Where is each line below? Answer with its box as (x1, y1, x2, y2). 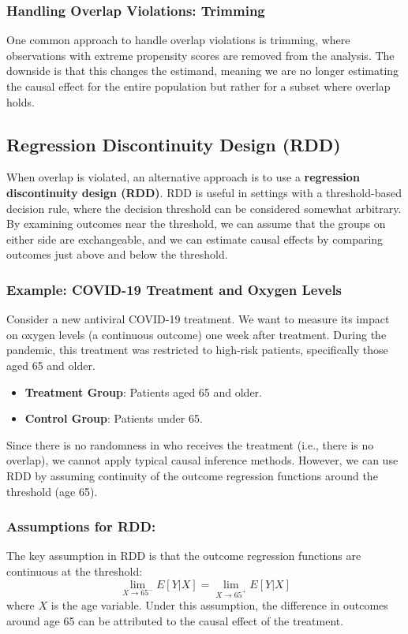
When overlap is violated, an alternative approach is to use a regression (6, 169, 360, 185)
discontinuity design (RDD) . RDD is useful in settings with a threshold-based (6, 184, 402, 200)
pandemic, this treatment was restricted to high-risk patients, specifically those (6, 341, 388, 358)
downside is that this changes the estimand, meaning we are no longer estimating (6, 62, 399, 79)
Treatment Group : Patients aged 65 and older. (24, 383, 262, 400)
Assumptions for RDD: (6, 517, 156, 536)
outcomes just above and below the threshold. (6, 246, 228, 263)
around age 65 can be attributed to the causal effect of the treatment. (6, 612, 344, 628)
